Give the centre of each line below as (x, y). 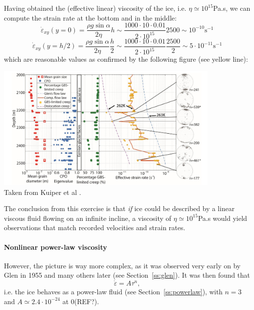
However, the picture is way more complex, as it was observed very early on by (122, 265)
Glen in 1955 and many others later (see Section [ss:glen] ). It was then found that (127, 275)
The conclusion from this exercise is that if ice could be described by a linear (119, 208)
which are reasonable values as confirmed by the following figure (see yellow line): (126, 59)
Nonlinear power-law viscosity (56, 247)
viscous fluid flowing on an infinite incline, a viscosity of (88, 218)
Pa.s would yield (222, 218)
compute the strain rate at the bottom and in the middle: (90, 17)
